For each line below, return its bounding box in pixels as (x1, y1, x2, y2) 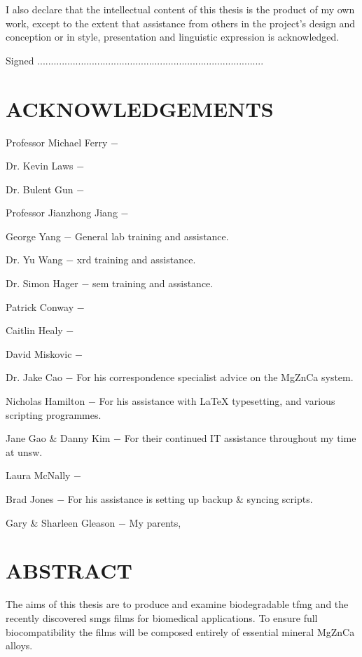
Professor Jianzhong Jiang (6, 205, 118, 220)
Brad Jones (6, 492, 54, 506)
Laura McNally (6, 468, 71, 483)
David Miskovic (6, 346, 72, 361)
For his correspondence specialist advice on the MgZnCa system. (76, 370, 354, 385)
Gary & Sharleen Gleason (6, 515, 116, 530)
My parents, (129, 515, 181, 530)
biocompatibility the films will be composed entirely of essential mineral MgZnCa (6, 624, 355, 639)
